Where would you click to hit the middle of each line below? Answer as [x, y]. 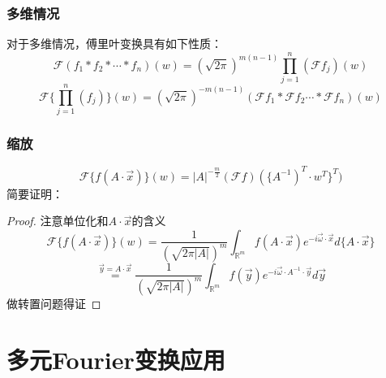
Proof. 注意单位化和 [58, 221]
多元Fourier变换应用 [116, 359]
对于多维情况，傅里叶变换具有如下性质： [114, 43]
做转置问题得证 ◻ [54, 303]
